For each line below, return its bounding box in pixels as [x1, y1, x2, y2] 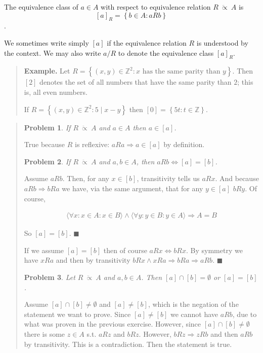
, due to [232, 308, 257, 319]
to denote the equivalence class [118, 47, 214, 58]
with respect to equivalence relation [101, 2, 211, 12]
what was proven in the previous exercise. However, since [24, 319, 201, 329]
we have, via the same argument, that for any [62, 183, 203, 193]
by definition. [163, 139, 205, 150]
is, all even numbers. [24, 86, 87, 97]
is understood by [196, 37, 248, 48]
